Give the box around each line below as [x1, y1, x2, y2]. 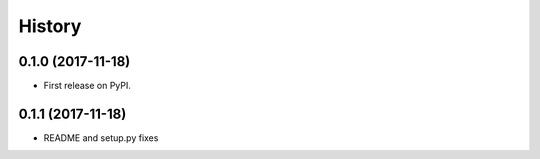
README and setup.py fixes [43, 131, 159, 144]
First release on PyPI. [43, 80, 132, 92]
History [18, 15, 82, 37]
